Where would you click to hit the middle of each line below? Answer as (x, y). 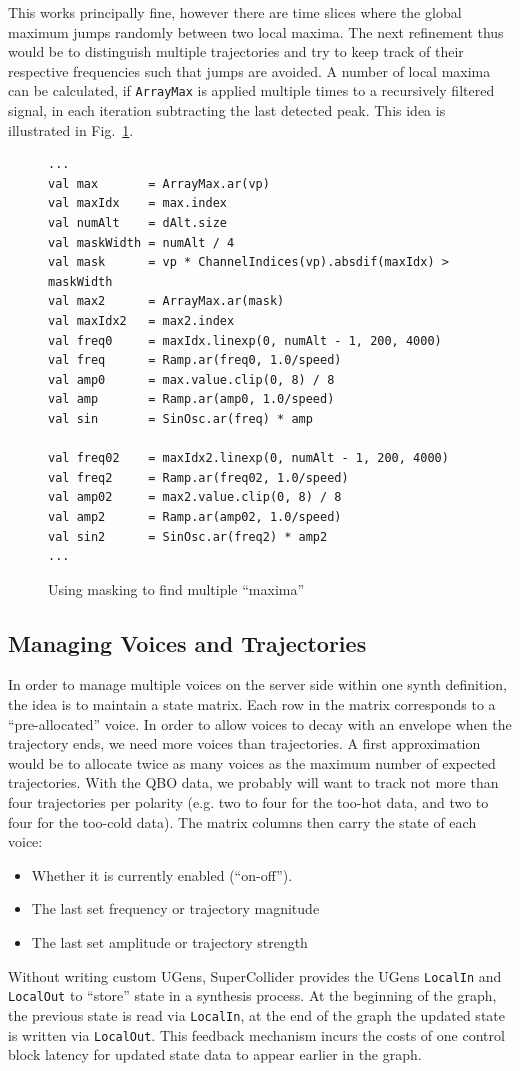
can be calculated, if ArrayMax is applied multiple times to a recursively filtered (251, 90)
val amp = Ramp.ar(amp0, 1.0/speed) (191, 399)
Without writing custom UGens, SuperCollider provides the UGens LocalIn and (255, 975)
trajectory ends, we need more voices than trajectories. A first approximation (244, 743)
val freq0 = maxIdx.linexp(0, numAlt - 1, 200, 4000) (245, 340)
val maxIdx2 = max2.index (141, 320)
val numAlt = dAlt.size (137, 223)
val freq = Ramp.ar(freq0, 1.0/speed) (195, 360)
